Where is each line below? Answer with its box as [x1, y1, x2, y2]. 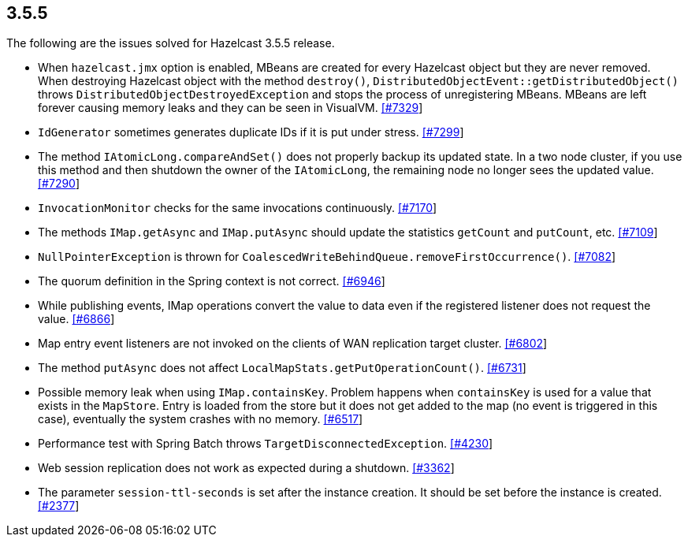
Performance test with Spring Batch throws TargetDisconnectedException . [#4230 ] [38, 437, 493, 451]
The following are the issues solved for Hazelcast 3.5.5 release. [6, 36, 335, 50]
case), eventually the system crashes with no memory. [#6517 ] [38, 412, 363, 426]
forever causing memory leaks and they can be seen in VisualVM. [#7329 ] [38, 101, 423, 115]
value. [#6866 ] [38, 312, 115, 326]
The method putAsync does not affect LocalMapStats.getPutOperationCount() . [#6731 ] [38, 361, 526, 375]
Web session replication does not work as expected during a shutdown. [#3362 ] [38, 461, 455, 475]
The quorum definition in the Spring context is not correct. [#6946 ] [38, 274, 385, 288]
